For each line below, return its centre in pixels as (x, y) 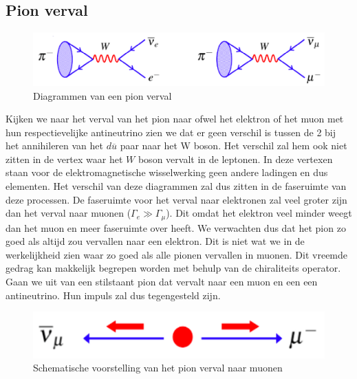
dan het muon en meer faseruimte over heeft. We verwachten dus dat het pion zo (176, 227)
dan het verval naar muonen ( (68, 213)
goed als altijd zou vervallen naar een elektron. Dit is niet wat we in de (155, 241)
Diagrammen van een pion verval (102, 95)
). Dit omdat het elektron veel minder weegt (259, 213)
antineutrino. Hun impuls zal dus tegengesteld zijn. (113, 295)
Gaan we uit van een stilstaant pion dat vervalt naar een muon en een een (162, 282)
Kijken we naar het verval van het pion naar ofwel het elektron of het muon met (175, 119)
